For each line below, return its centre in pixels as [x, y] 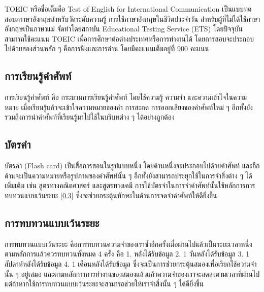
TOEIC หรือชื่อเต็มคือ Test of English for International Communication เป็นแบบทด [128, 9]
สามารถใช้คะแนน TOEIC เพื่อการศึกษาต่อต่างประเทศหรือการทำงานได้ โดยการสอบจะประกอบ [129, 38]
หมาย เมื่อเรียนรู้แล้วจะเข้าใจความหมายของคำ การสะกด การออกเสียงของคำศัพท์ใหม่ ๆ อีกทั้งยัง [129, 107]
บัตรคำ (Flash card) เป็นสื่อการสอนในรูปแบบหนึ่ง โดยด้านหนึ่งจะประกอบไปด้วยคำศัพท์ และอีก [132, 166]
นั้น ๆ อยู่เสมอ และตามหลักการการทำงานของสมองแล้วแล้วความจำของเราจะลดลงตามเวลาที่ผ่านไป [132, 273]
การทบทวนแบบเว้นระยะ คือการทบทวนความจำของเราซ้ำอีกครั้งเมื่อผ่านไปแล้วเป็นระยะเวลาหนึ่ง [128, 244]
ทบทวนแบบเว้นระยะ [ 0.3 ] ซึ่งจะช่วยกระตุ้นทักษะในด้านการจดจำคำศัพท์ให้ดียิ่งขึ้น [111, 195]
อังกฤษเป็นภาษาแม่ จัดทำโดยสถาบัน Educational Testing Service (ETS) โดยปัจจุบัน [124, 29]
